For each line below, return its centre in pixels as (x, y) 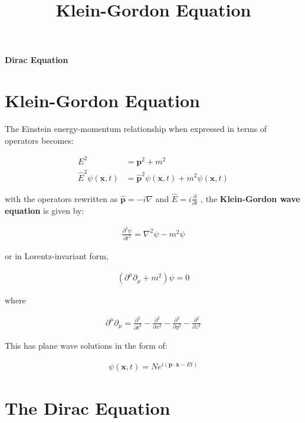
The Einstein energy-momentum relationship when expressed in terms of (136, 129)
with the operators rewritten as (61, 198)
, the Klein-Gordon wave (250, 198)
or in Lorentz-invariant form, (57, 256)
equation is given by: (45, 211)
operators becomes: (39, 140)
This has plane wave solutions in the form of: (86, 346)
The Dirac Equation (88, 408)
